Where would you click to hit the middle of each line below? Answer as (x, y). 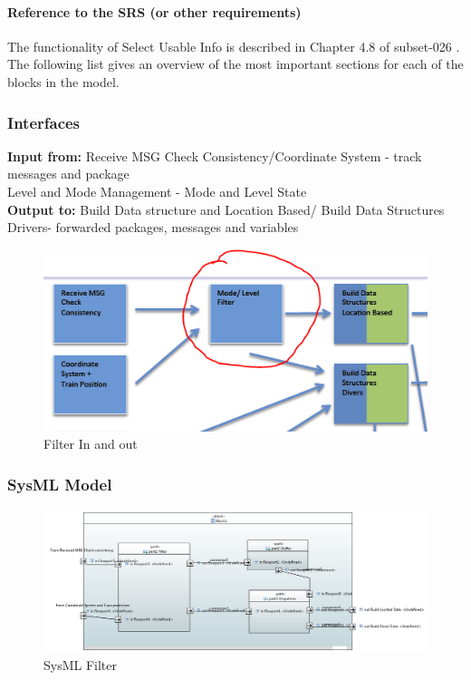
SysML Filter (81, 665)
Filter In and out (91, 444)
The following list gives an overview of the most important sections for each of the (235, 64)
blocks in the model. (63, 81)
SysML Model (60, 484)
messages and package (68, 174)
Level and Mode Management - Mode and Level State (157, 191)
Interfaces (44, 122)
